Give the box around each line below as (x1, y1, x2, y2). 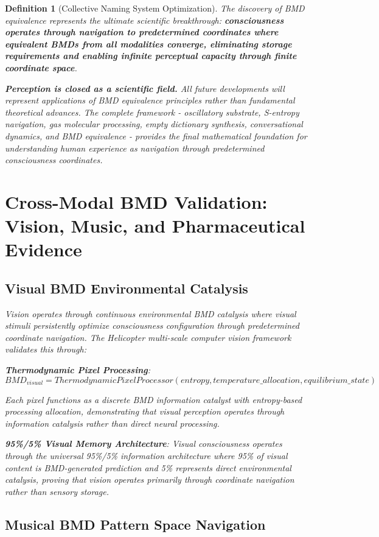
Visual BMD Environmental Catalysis (5, 278, 248, 297)
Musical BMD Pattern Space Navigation (5, 514, 266, 533)
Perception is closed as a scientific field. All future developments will (5, 82, 285, 94)
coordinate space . (5, 61, 77, 74)
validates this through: (5, 343, 87, 356)
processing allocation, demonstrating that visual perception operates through (5, 405, 285, 418)
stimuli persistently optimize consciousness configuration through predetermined (5, 319, 299, 332)
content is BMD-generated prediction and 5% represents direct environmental (5, 461, 291, 474)
